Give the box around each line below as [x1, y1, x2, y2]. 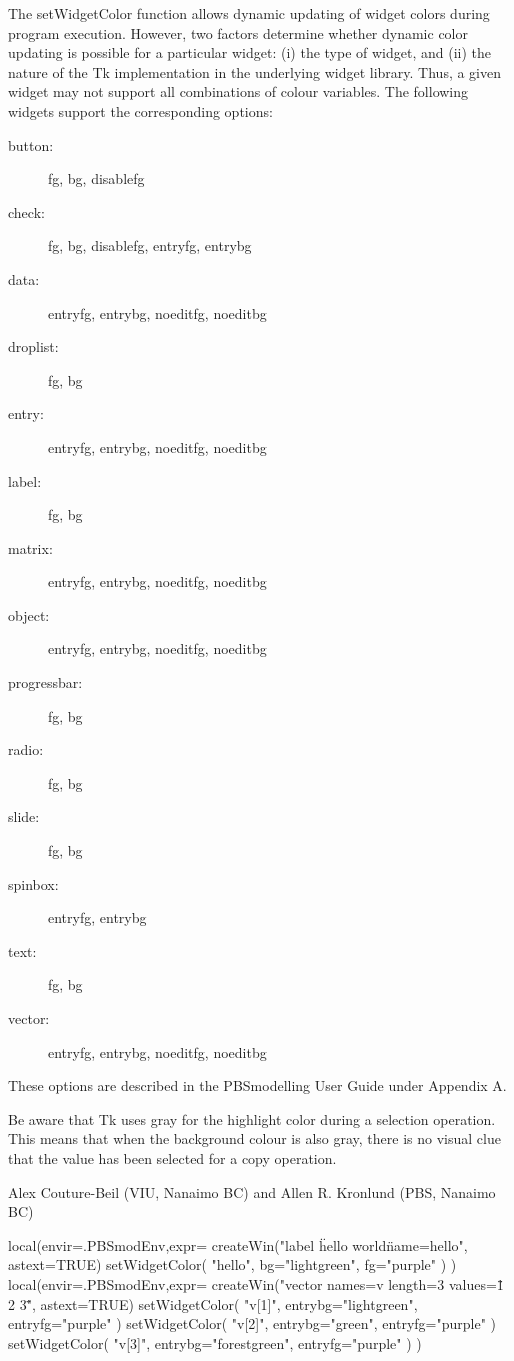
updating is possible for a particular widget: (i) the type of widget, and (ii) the [8, 42, 492, 63]
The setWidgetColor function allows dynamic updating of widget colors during [8, 3, 490, 23]
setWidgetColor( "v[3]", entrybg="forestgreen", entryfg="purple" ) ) [8, 1332, 422, 1353]
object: [8, 604, 50, 625]
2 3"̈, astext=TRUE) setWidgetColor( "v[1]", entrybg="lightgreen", [8, 1293, 418, 1314]
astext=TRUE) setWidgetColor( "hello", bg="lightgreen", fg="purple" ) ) [8, 1254, 457, 1275]
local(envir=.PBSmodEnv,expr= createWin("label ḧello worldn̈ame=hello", [8, 1234, 468, 1255]
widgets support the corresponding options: [8, 100, 273, 121]
